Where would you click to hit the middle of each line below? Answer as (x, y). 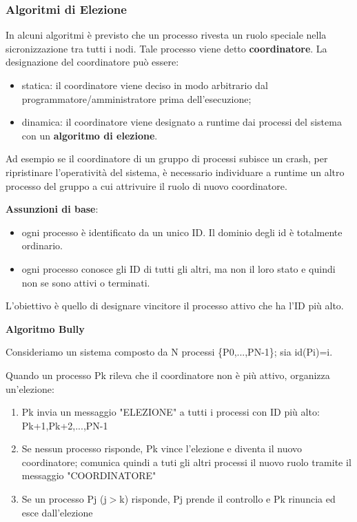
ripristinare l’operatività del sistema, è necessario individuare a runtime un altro (175, 172)
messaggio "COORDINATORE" (89, 475)
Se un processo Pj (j (64, 499)
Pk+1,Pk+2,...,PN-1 (65, 425)
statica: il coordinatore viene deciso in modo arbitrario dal (145, 85)
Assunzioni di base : (52, 209)
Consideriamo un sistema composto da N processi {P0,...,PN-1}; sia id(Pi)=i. (169, 352)
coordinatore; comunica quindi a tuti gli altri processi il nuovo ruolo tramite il (186, 462)
